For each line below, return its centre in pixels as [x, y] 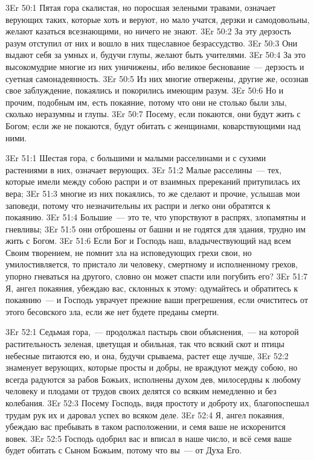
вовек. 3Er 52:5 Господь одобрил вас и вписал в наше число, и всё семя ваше [149, 438]
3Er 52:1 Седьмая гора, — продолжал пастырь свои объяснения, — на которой [152, 332]
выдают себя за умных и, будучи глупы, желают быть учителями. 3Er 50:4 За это [155, 55]
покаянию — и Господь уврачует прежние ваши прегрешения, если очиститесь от [157, 300]
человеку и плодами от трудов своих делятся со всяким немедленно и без [141, 391]
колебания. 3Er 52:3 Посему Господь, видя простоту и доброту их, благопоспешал [157, 403]
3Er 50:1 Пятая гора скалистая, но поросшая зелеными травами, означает [141, 7]
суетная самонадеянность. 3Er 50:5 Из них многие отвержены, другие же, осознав [157, 78]
